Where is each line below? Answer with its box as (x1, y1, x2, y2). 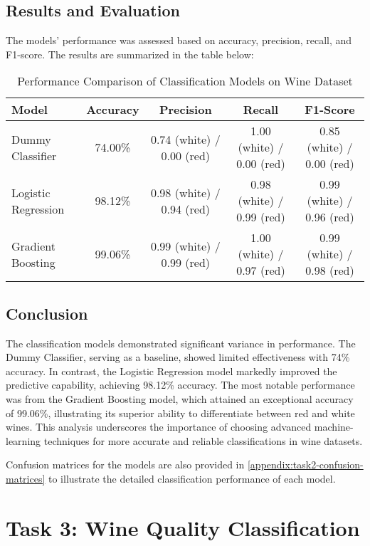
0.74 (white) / (150, 130, 221, 147)
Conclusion (6, 302, 88, 324)
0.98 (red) (305, 262, 354, 279)
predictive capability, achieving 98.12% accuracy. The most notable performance (6, 377, 355, 392)
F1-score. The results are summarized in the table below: (6, 46, 254, 61)
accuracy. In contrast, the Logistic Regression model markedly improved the (6, 363, 337, 378)
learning (6, 433, 41, 448)
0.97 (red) (236, 262, 285, 279)
